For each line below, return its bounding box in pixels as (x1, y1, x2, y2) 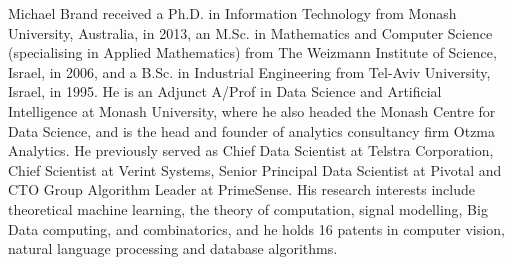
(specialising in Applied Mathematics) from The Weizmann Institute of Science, (8, 42, 497, 63)
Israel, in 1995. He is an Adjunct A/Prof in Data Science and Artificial (8, 81, 442, 102)
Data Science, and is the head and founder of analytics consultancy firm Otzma (8, 120, 496, 141)
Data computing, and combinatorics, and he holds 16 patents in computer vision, (8, 218, 505, 239)
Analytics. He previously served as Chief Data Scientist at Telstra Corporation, (8, 140, 494, 161)
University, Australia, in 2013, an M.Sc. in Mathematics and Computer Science (8, 22, 493, 43)
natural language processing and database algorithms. (8, 238, 338, 259)
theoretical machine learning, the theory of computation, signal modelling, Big (8, 198, 488, 219)
